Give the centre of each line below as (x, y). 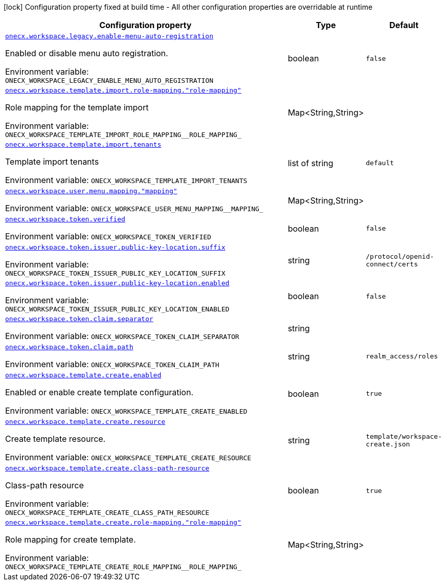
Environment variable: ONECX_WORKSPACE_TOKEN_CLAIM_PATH (112, 364)
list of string (310, 163)
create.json (388, 444)
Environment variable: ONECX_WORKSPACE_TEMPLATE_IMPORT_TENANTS (126, 180)
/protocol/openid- (400, 256)
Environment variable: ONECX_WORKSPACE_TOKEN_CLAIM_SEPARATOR (122, 336)
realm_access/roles (402, 356)
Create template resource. (55, 439)
